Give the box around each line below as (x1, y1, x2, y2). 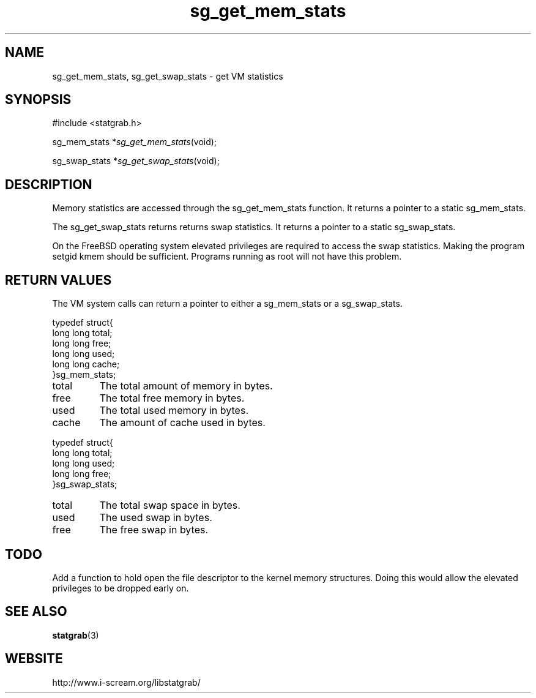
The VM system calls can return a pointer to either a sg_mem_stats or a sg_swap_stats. (52, 298, 403, 309)
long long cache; (52, 359, 120, 370)
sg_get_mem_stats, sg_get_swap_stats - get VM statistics (52, 70, 283, 81)
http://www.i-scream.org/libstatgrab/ (52, 677, 201, 688)
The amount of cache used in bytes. (99, 416, 266, 429)
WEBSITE (5, 651, 63, 667)
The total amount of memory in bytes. (99, 380, 273, 392)
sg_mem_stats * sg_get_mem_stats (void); (52, 137, 217, 148)
